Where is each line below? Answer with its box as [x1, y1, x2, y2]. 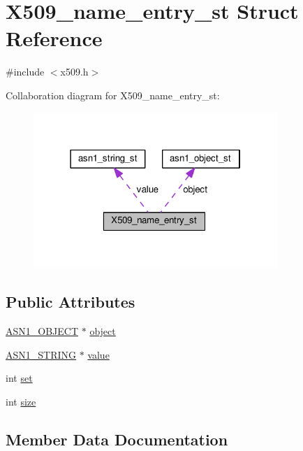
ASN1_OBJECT [6, 323, 79, 338]
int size [6, 394, 36, 408]
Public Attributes [6, 291, 135, 313]
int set [6, 371, 33, 385]
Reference [6, 24, 103, 52]
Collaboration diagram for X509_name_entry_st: [6, 87, 220, 102]
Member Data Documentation [6, 428, 228, 450]
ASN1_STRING [6, 347, 77, 361]
